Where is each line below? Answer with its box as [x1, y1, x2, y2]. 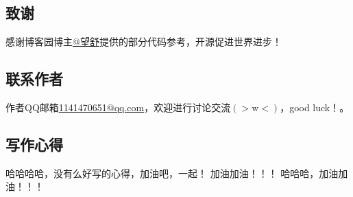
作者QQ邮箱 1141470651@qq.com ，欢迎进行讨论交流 [5, 100, 231, 114]
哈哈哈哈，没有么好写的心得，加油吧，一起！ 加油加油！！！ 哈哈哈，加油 [5, 165, 339, 180]
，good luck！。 [280, 100, 350, 114]
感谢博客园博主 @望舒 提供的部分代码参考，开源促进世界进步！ [5, 34, 282, 49]
